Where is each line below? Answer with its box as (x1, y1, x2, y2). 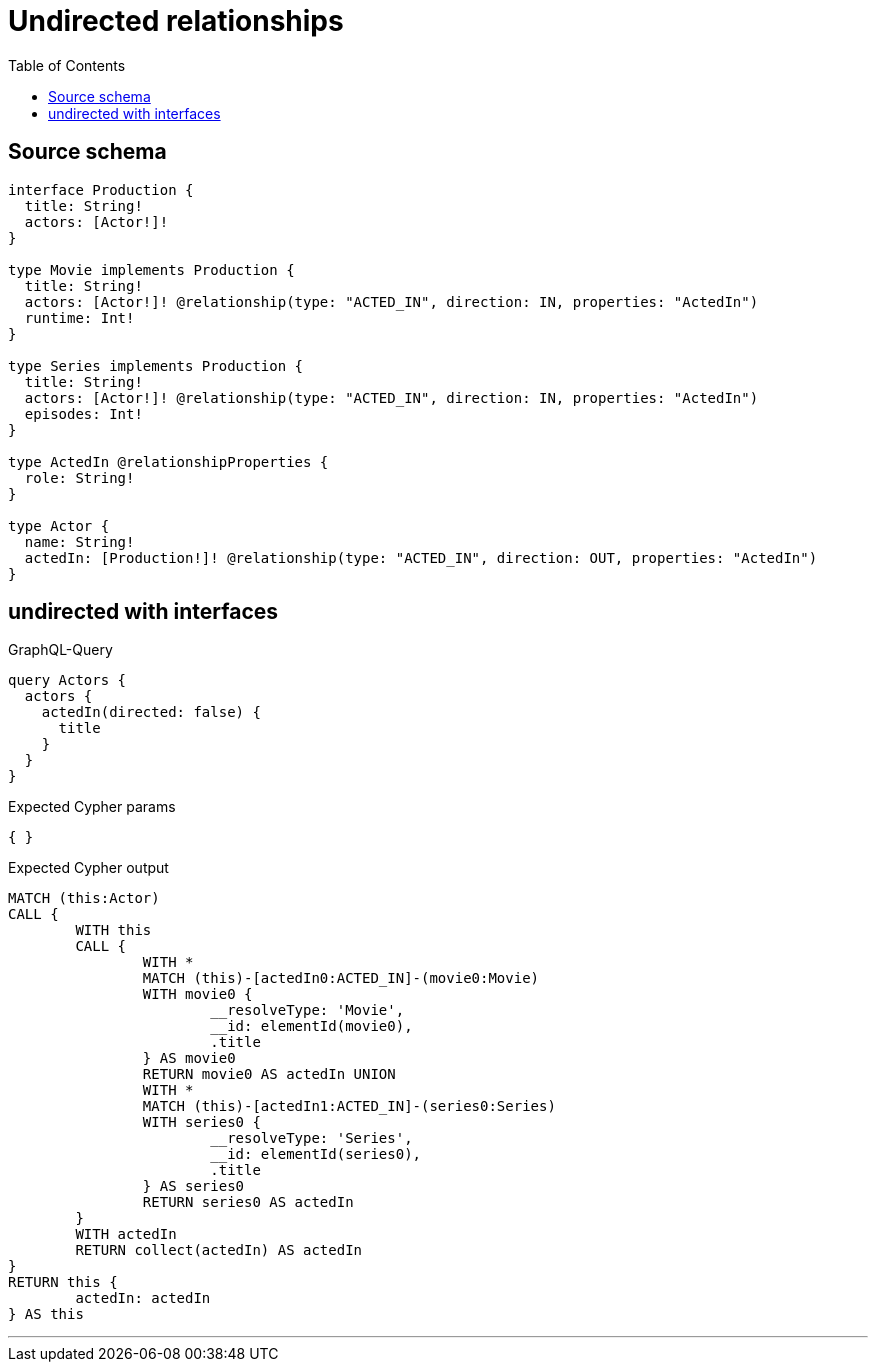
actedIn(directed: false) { (41, 704, 261, 721)
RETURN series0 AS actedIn (142, 1194, 354, 1211)
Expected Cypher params (8, 798, 176, 816)
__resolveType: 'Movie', (210, 1002, 405, 1019)
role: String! (24, 469, 135, 486)
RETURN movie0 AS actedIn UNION (142, 1066, 396, 1083)
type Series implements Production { (8, 357, 304, 374)
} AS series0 (142, 1178, 245, 1195)
